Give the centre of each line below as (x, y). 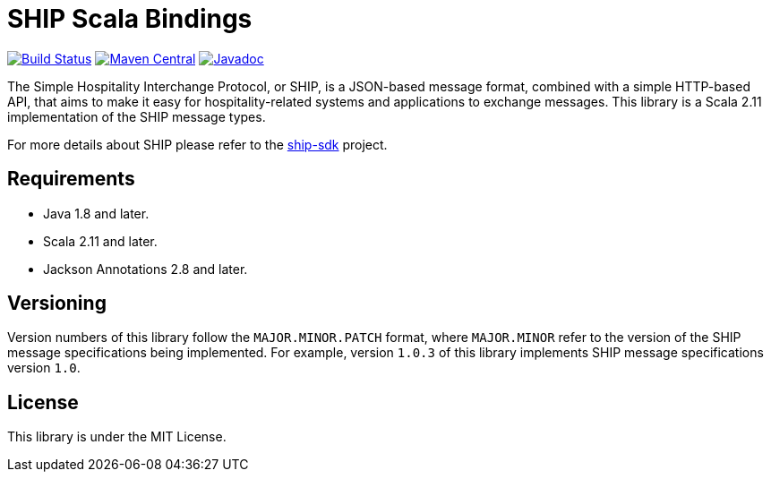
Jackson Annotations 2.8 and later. (146, 269)
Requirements (71, 179)
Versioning (57, 304)
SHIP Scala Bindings (130, 19)
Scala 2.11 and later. (100, 241)
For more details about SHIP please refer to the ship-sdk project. (197, 144)
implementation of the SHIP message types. (137, 116)
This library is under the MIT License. (117, 437)
